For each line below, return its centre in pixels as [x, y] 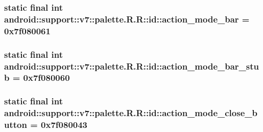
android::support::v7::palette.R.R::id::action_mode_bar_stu [131, 66]
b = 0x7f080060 [37, 78]
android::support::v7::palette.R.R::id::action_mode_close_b [131, 113]
